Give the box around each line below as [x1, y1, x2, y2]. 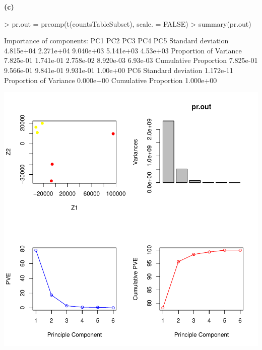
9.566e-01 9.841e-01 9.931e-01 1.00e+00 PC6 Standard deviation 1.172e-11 [4, 64, 233, 75]
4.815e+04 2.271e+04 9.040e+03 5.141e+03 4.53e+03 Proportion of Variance [4, 45, 242, 55]
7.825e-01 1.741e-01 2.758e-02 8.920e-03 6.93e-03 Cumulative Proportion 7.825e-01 [4, 55, 258, 65]
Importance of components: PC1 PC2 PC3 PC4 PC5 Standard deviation [4, 35, 229, 46]
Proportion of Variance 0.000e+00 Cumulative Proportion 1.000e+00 [4, 75, 217, 85]
